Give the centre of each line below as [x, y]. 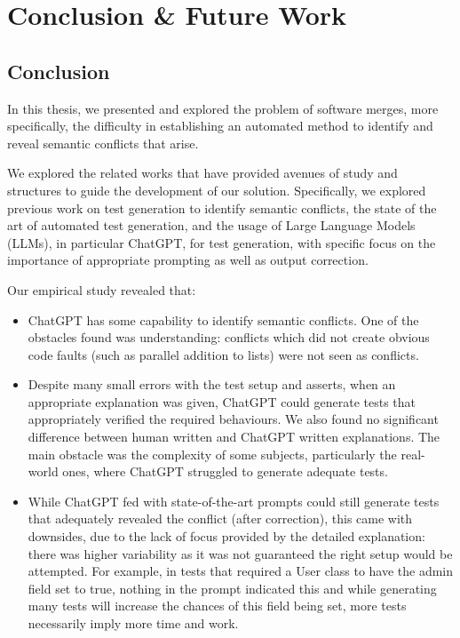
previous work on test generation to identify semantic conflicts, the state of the [222, 207]
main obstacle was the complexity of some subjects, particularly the [212, 454]
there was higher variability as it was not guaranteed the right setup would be [240, 553]
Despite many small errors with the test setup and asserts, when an [212, 384]
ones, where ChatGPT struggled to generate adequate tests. [225, 471]
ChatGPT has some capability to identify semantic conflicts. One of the [223, 319]
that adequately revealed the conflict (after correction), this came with [220, 518]
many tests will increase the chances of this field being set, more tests [217, 606]
